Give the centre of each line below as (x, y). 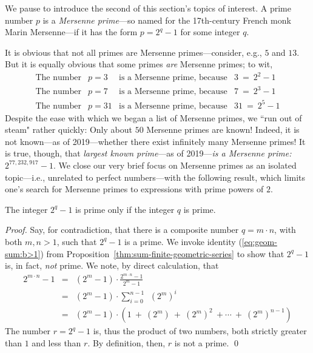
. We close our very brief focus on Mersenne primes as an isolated (175, 165)
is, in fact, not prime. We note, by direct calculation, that (112, 265)
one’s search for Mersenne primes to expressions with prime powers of (134, 189)
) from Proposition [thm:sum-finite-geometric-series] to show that (162, 253)
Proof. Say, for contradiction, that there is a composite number (122, 230)
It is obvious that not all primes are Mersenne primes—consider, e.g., (133, 52)
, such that (77, 241)
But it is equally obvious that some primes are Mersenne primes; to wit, (139, 64)
